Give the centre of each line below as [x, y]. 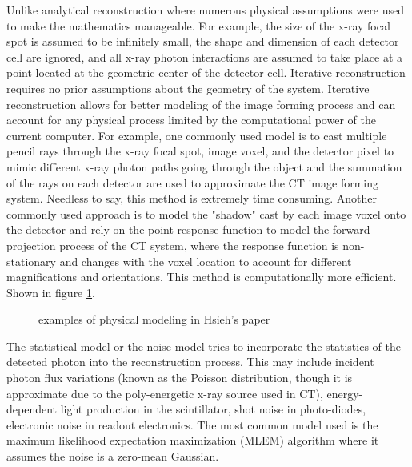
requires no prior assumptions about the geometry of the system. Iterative [188, 88]
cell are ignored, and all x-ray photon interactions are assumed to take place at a [205, 56]
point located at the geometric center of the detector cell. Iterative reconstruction [206, 72]
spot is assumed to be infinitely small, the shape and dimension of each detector [203, 41]
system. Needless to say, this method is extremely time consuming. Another [192, 198]
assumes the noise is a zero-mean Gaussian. [113, 456]
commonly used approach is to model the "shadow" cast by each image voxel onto [206, 213]
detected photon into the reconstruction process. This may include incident [190, 362]
